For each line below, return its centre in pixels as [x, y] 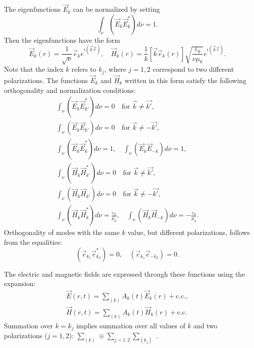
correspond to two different [193, 69]
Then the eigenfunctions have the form [62, 40]
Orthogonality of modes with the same [62, 232]
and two [205, 325]
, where [115, 69]
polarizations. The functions [46, 80]
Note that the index [34, 69]
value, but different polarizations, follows [189, 232]
